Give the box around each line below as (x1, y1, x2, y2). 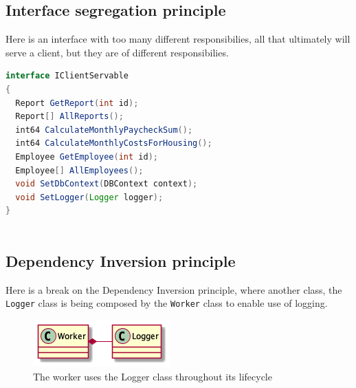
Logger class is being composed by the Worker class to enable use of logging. (5, 296, 328, 310)
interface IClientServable (5, 71, 129, 81)
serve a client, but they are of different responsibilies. (5, 45, 229, 59)
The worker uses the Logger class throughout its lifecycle (33, 369, 272, 383)
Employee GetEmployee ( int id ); (15, 151, 158, 162)
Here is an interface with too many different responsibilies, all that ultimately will (5, 32, 351, 46)
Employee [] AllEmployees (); (15, 165, 144, 175)
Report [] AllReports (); (15, 111, 124, 122)
